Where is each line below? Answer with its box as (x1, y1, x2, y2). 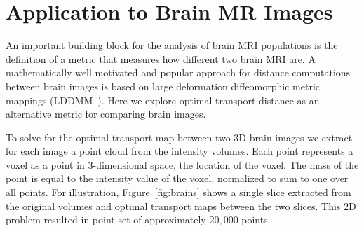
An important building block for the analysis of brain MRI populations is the (6, 38, 338, 52)
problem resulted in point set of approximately (6, 212, 206, 227)
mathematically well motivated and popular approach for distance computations (6, 65, 351, 80)
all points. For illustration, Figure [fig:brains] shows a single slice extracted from (6, 185, 351, 199)
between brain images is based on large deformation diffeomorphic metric (6, 78, 321, 93)
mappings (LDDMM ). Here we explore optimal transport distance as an (6, 92, 320, 107)
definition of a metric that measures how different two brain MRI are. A (6, 51, 316, 66)
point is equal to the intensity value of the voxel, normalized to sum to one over (6, 171, 349, 185)
